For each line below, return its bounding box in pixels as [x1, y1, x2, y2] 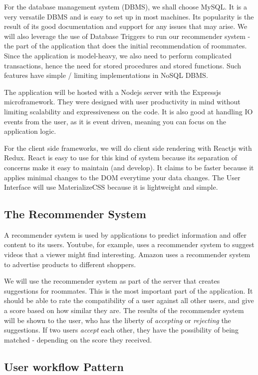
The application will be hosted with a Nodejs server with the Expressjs [4, 86, 221, 97]
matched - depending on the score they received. [4, 334, 152, 345]
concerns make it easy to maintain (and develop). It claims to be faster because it [4, 162, 254, 172]
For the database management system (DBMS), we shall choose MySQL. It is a [4, 1, 247, 11]
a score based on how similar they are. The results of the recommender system [4, 305, 244, 316]
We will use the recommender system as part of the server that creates [4, 276, 220, 286]
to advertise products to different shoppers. [4, 259, 136, 269]
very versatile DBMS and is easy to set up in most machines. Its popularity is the [4, 11, 254, 21]
